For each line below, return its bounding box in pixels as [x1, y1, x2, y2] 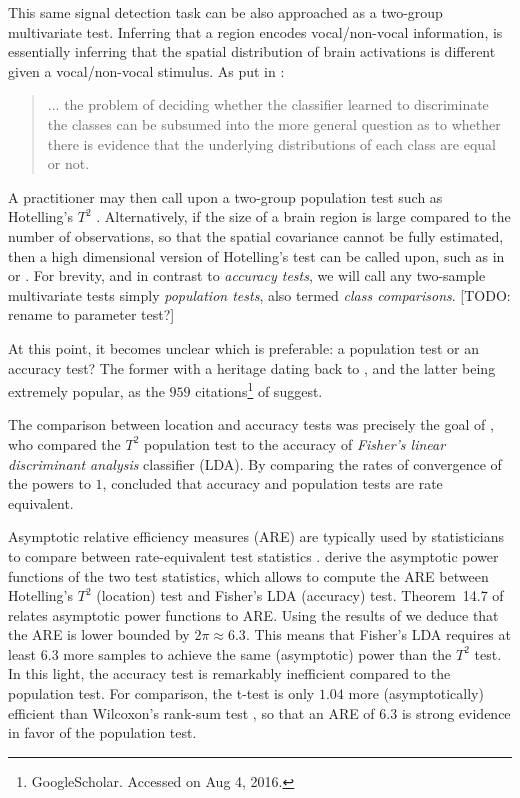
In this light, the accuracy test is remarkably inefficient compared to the [8, 663, 451, 684]
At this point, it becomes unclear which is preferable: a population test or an [8, 337, 480, 358]
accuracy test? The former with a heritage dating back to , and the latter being [8, 357, 496, 378]
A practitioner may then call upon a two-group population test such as [8, 186, 443, 207]
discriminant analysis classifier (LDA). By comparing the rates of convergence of [8, 453, 502, 474]
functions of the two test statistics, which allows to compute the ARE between [8, 565, 489, 586]
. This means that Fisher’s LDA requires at [245, 624, 511, 645]
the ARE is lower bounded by [8, 624, 190, 645]
